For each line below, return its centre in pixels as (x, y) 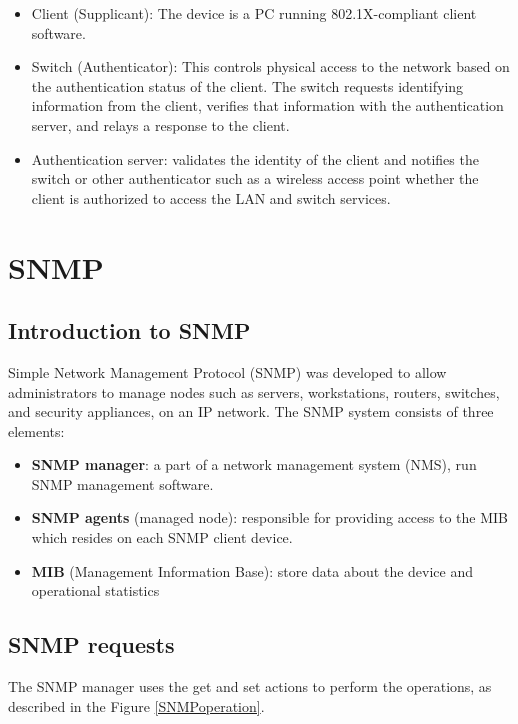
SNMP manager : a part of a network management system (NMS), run (254, 464)
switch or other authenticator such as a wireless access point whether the (255, 178)
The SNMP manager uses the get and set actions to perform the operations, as (250, 686)
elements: (36, 430)
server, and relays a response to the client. (160, 124)
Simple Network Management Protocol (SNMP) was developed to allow (227, 371)
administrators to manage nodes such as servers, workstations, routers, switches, (254, 391)
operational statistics (95, 590)
